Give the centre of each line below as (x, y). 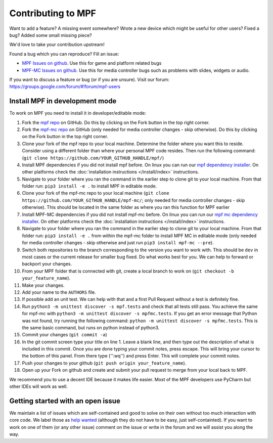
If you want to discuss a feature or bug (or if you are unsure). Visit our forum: (89, 79)
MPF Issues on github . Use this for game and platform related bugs (92, 63)
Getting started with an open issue (65, 401)
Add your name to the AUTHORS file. (59, 292)
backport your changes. (47, 264)
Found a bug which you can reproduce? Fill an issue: (64, 54)
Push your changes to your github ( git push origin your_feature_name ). (104, 363)
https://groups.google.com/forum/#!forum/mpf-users (65, 86)
